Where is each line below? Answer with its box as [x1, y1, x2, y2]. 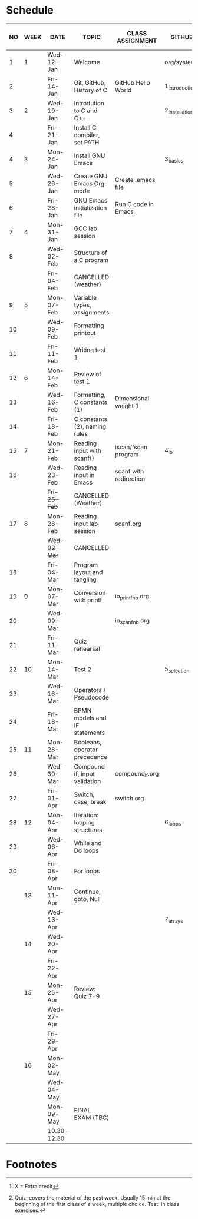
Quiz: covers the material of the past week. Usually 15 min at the [14, 1194, 171, 1201]
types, [74, 301, 91, 309]
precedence [74, 753, 108, 761]
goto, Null [74, 895, 101, 903]
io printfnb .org [114, 592, 149, 601]
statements [74, 728, 105, 737]
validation [74, 777, 101, 786]
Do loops [74, 846, 99, 854]
